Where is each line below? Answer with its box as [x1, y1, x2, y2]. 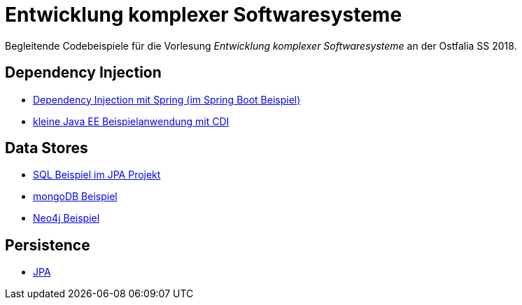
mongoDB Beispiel [33, 190, 118, 203]
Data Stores [5, 139, 88, 157]
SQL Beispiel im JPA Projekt [33, 169, 161, 181]
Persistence [5, 236, 90, 254]
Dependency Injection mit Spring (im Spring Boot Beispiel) [33, 93, 301, 106]
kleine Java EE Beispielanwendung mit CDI [33, 115, 230, 127]
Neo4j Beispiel [33, 212, 100, 225]
